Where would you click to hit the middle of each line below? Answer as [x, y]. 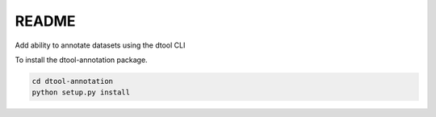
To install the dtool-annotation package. [82, 60]
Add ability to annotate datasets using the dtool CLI [100, 45]
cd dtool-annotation [72, 81]
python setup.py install [81, 92]
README [45, 21]
